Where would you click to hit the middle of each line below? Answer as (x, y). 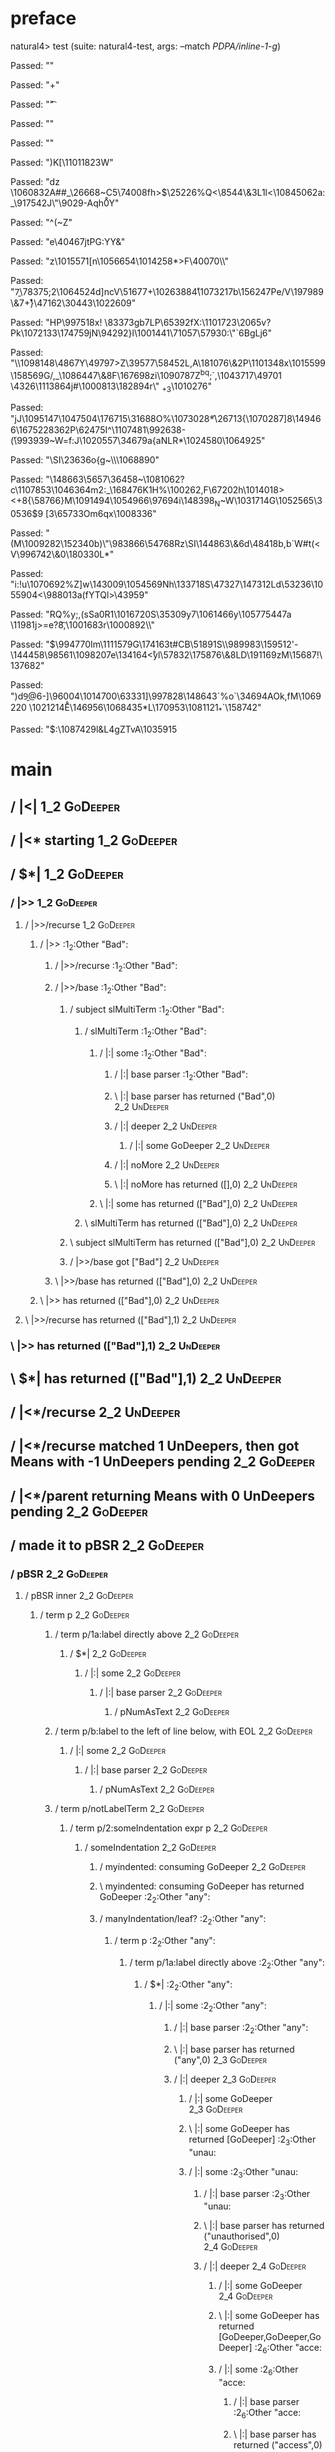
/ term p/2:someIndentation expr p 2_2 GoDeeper (168, 1828)
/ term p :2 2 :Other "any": (165, 1941)
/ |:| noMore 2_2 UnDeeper (167, 1165)
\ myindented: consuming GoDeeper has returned (202, 1886)
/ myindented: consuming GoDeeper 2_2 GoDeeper (202, 1867)
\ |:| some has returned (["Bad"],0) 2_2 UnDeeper (198, 1204)
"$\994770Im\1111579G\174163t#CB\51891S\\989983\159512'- (172, 644)
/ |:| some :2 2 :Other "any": (212, 2007)
